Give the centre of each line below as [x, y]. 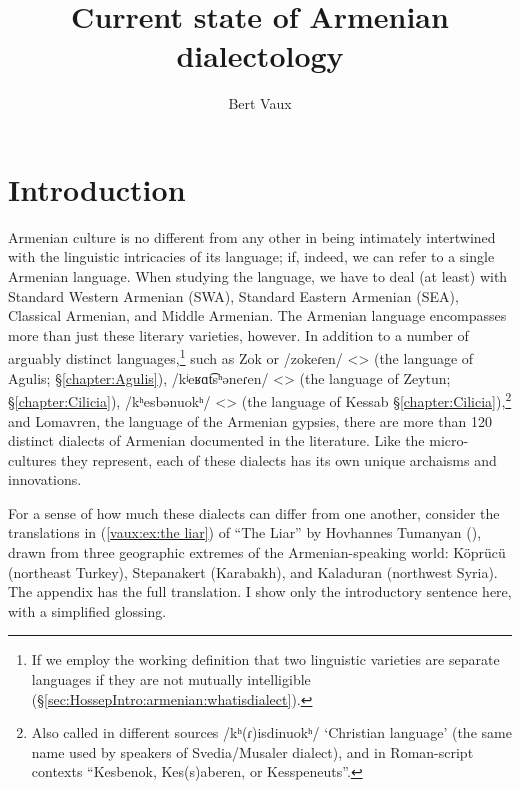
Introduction [97, 188]
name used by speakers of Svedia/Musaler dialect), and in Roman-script [252, 751]
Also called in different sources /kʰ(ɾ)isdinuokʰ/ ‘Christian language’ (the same [271, 732]
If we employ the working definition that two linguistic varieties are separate [265, 659]
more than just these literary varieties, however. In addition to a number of [238, 334]
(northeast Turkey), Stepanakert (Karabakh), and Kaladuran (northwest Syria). [253, 571]
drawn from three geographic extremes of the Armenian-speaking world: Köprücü [257, 552]
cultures [32, 459]
